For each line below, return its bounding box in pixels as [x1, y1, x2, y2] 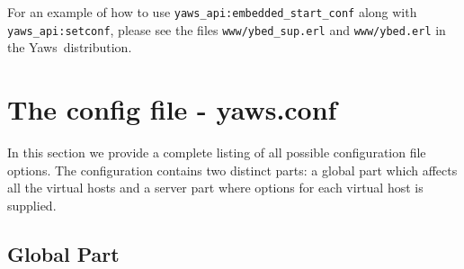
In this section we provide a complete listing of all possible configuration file [7, 143, 426, 162]
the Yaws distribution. [7, 38, 132, 57]
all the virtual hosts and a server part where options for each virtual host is [7, 178, 424, 197]
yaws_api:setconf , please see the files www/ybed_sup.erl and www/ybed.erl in [7, 20, 446, 39]
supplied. [7, 195, 57, 214]
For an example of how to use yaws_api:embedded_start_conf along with [7, 3, 417, 21]
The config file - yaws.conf [7, 91, 337, 128]
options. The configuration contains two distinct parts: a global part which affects [7, 160, 458, 179]
